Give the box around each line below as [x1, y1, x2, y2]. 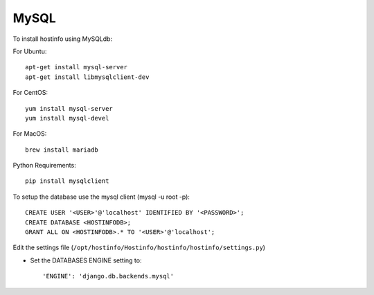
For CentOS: [12, 89, 48, 97]
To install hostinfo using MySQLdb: [12, 35, 113, 43]
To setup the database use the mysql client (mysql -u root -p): [12, 193, 190, 201]
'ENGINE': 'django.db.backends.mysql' [42, 272, 175, 280]
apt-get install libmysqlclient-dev [25, 73, 150, 81]
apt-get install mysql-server [25, 63, 128, 71]
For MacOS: [12, 129, 47, 138]
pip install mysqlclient [25, 177, 109, 185]
